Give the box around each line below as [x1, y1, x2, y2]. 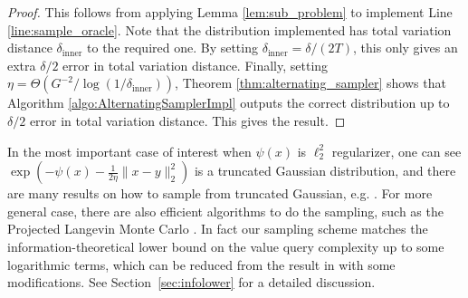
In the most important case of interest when [7, 141, 252, 160]
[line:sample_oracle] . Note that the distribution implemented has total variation [7, 20, 452, 39]
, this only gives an [353, 38, 458, 57]
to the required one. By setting [87, 38, 258, 57]
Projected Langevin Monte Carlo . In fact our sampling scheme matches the [7, 219, 428, 238]
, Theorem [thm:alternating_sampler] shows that [175, 73, 446, 92]
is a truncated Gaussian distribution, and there [194, 161, 456, 180]
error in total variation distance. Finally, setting [62, 55, 329, 74]
